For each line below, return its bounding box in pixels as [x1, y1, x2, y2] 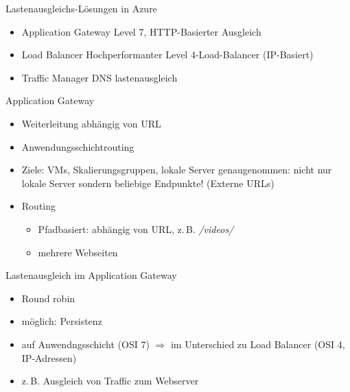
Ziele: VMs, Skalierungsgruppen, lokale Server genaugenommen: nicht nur [21, 162, 332, 177]
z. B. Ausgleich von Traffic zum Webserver [21, 373, 199, 388]
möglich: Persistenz [21, 314, 102, 328]
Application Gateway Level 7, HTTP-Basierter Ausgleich [21, 24, 261, 38]
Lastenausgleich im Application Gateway [5, 268, 177, 282]
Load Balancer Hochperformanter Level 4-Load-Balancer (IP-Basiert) [21, 47, 314, 62]
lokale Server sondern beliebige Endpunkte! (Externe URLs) [21, 175, 275, 190]
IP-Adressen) [21, 350, 77, 365]
